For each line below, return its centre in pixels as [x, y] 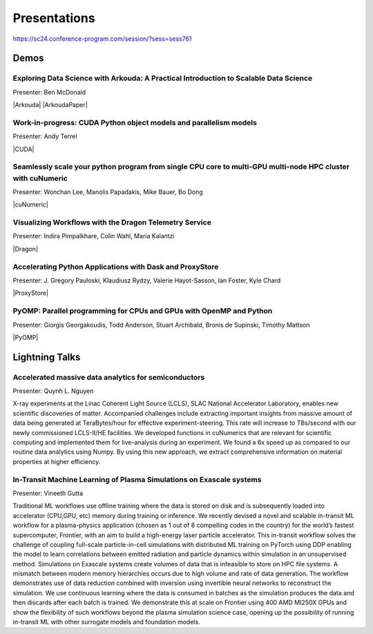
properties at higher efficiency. [57, 461]
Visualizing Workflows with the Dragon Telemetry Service [112, 222]
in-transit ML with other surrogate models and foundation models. [106, 622]
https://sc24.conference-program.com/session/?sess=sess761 [102, 39]
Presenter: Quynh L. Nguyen [53, 391]
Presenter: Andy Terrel [45, 136]
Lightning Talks [47, 357]
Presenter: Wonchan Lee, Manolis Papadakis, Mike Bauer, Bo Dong [108, 192]
